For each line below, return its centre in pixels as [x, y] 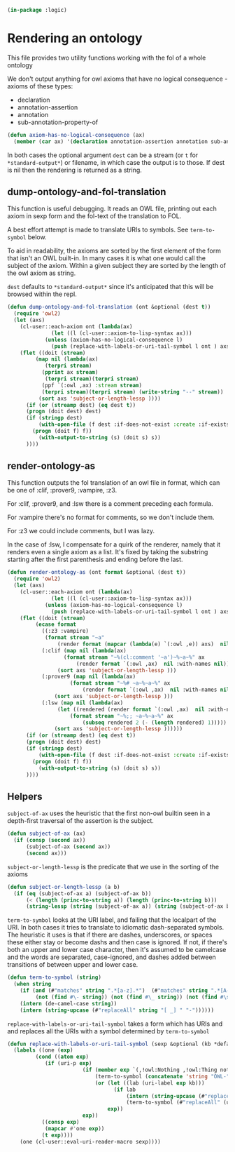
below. [37, 237]
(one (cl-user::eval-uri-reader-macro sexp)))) [90, 1141]
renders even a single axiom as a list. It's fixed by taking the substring [108, 552]
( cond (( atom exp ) [62, 1057]
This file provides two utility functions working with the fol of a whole [107, 58]
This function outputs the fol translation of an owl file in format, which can [114, 483]
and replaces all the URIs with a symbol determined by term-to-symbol [108, 1031]
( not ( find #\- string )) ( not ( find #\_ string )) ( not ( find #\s [133, 997]
